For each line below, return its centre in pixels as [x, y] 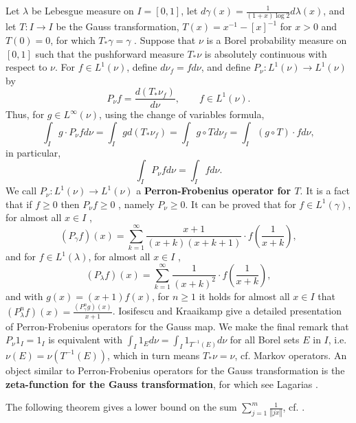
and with [24, 296]
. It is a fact [325, 191]
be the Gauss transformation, [118, 26]
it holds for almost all [244, 296]
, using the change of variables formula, [182, 114]
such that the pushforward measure [110, 53]
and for [21, 256]
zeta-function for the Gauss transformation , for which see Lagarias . [162, 384]
